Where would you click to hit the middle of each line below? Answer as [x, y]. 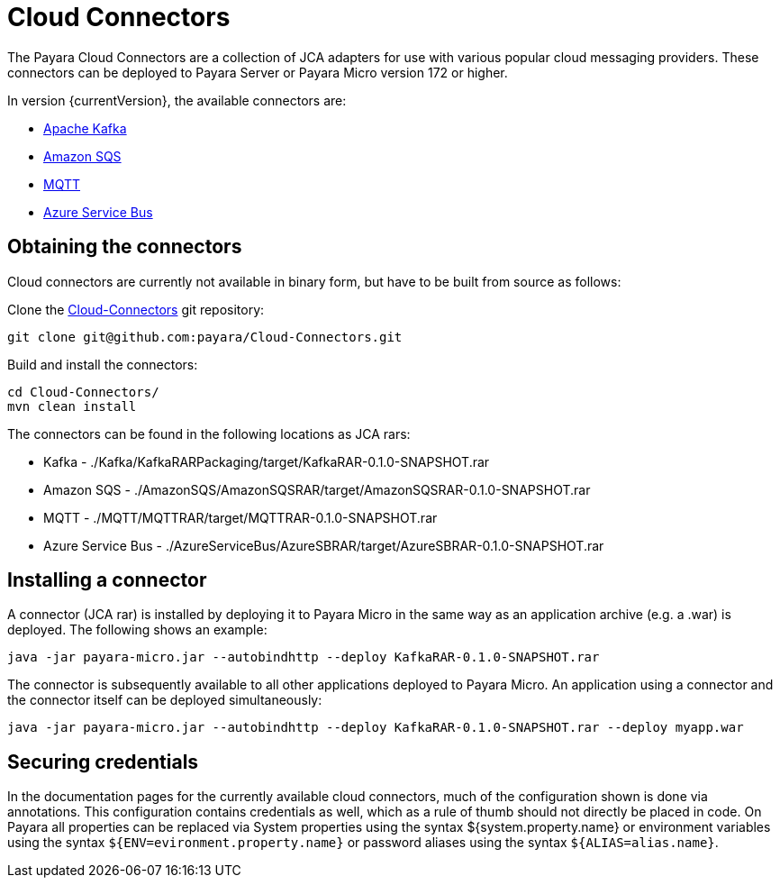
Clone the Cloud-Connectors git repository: [136, 309]
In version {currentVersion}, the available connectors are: [177, 100]
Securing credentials [103, 762]
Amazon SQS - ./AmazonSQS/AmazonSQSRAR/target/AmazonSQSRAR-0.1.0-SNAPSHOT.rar [317, 489]
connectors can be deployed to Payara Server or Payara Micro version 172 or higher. [258, 72]
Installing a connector [107, 580]
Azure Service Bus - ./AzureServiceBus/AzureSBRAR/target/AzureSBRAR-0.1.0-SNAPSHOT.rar [324, 545]
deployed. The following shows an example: [137, 630]
